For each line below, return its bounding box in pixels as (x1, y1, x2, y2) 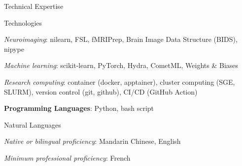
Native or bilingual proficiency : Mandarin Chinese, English (4, 136, 181, 146)
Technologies (4, 17, 42, 28)
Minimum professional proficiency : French (4, 152, 131, 163)
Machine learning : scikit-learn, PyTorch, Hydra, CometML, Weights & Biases (4, 60, 239, 70)
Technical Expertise (4, 1, 64, 11)
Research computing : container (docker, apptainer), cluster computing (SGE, (4, 76, 235, 87)
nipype (4, 43, 24, 54)
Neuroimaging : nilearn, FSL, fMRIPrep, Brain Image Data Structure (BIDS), (4, 34, 238, 44)
